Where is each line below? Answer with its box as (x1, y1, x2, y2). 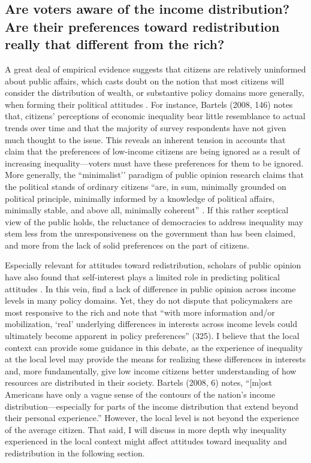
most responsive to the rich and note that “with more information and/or (5, 305, 275, 318)
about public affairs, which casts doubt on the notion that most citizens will (5, 74, 284, 87)
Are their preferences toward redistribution (5, 17, 280, 35)
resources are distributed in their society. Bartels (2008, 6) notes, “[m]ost (5, 376, 272, 389)
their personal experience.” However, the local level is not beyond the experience (5, 411, 300, 424)
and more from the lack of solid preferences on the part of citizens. (5, 238, 249, 251)
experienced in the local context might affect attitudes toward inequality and (5, 435, 287, 447)
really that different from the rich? (5, 35, 225, 53)
